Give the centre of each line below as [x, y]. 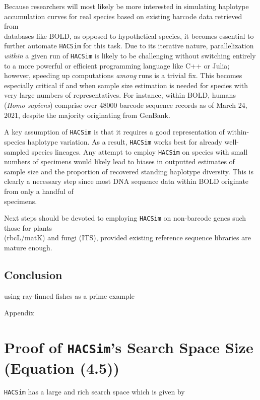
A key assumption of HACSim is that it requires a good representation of [114, 132]
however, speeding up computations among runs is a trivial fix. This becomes [123, 75]
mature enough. [28, 248]
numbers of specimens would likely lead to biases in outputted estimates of [119, 161]
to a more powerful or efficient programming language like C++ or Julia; [117, 65]
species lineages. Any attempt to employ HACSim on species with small [140, 151]
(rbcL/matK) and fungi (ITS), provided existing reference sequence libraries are [127, 238]
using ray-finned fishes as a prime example [69, 295]
